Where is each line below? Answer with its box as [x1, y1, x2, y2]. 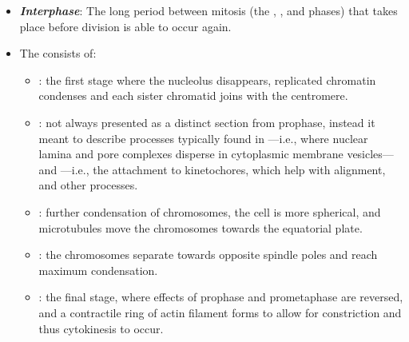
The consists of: [19, 45, 97, 62]
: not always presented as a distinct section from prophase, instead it [38, 113, 375, 130]
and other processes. [38, 177, 138, 193]
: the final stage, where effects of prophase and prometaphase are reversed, [38, 288, 403, 305]
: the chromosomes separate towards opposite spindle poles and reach [38, 246, 378, 263]
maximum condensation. [38, 261, 158, 278]
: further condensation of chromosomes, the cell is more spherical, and [38, 203, 381, 220]
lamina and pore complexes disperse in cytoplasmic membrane [38, 145, 343, 162]
